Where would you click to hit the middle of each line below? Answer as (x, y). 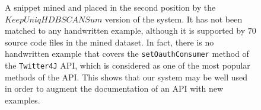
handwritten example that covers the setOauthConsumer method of (127, 54)
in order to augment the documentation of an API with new (114, 88)
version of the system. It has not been (174, 19)
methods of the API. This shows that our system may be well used (126, 77)
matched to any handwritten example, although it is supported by (125, 30)
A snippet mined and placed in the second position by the (110, 7)
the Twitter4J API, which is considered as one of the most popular (128, 65)
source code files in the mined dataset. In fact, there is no (109, 42)
